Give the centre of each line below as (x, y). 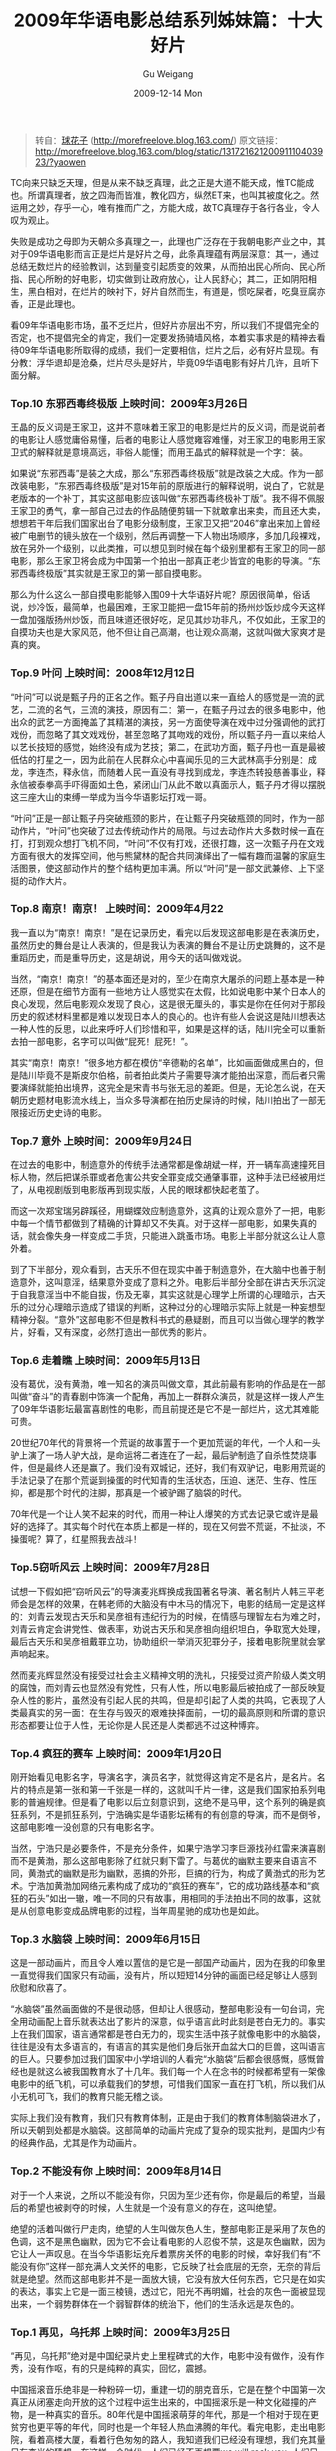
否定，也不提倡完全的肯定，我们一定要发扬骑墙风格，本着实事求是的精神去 (163, 337)
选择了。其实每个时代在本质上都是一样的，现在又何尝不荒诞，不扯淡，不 (176, 1527)
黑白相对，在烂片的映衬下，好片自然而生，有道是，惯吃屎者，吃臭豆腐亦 (176, 291)
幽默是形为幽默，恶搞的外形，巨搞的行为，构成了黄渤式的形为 (189, 1873)
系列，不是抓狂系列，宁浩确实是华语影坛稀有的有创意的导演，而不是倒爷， (172, 1815)
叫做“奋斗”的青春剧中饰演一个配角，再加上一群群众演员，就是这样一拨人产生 (167, 1397)
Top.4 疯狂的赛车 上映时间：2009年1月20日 (116, 1753)
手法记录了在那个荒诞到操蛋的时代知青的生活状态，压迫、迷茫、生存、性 (159, 1480)
